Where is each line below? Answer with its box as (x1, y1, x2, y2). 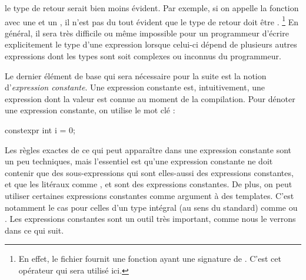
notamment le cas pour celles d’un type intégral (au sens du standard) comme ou (5, 201, 298, 213)
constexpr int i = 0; (5, 124, 75, 136)
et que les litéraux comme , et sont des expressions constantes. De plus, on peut (5, 178, 292, 190)
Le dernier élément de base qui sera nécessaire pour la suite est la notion (5, 69, 267, 82)
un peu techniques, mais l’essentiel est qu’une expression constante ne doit (5, 155, 273, 167)
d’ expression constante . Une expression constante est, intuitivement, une (5, 81, 265, 93)
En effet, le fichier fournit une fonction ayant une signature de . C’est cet (18, 252, 281, 265)
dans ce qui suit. (5, 224, 64, 236)
